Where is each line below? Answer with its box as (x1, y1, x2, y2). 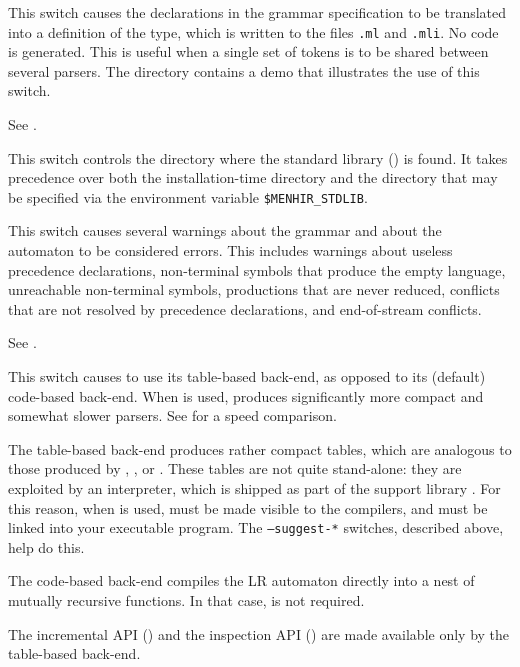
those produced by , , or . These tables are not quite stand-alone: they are (8, 458, 462, 479)
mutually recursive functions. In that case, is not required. (8, 590, 365, 611)
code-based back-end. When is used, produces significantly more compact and (8, 385, 484, 406)
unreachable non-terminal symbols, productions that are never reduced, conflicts (8, 279, 500, 300)
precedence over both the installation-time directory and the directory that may (8, 167, 498, 188)
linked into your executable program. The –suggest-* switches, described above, (8, 517, 504, 538)
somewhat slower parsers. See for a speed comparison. (8, 405, 337, 426)
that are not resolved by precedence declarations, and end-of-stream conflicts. (8, 298, 482, 319)
